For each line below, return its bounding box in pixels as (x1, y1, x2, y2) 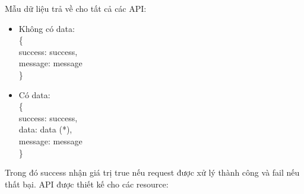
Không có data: (18, 22, 75, 34)
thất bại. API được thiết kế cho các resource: (5, 177, 169, 190)
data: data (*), (18, 123, 72, 135)
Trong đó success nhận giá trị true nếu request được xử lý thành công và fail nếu (5, 166, 300, 179)
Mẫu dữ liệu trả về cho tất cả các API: (5, 2, 147, 14)
